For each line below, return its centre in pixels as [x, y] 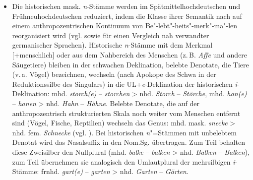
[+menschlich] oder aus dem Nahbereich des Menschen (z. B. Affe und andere [130, 54]
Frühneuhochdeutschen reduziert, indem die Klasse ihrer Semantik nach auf [127, 16]
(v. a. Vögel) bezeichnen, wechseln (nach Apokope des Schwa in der [114, 74]
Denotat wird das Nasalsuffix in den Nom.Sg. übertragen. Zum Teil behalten [128, 142]
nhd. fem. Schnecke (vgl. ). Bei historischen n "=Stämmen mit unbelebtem [124, 132]
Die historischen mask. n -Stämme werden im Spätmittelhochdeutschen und [126, 6]
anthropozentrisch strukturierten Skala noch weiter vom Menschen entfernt [126, 113]
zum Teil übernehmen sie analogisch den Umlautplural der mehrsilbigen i [124, 161]
